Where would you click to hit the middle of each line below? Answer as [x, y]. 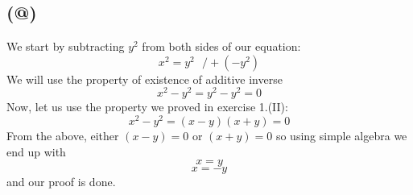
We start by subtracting [66, 46]
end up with [36, 151]
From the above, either [63, 136]
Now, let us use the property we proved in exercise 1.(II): [147, 107]
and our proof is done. [61, 182]
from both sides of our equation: [221, 46]
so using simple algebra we [341, 136]
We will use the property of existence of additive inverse [145, 79]
